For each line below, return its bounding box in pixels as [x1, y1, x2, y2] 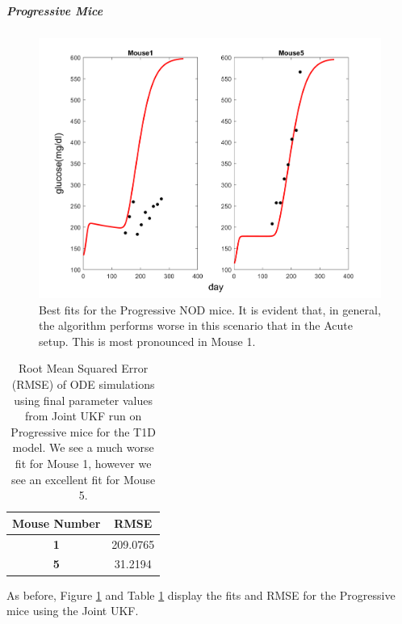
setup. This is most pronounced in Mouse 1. [39, 332, 256, 349]
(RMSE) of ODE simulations [11, 375, 155, 392]
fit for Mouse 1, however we [15, 454, 152, 471]
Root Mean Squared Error [18, 360, 149, 377]
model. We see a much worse [12, 439, 154, 456]
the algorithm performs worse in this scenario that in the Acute [39, 317, 353, 334]
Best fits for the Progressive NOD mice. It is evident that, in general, [39, 301, 381, 318]
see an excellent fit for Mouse [10, 470, 156, 487]
